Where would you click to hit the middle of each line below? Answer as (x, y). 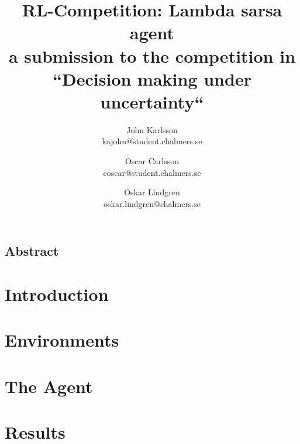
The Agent (49, 386)
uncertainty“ (152, 101)
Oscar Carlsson (152, 161)
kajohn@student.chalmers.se (152, 141)
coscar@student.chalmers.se (152, 172)
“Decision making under (152, 78)
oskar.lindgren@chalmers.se (152, 203)
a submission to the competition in (152, 55)
